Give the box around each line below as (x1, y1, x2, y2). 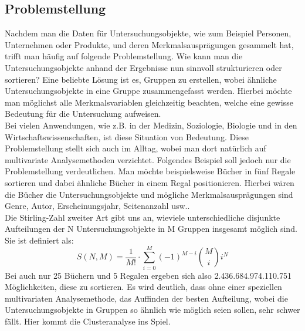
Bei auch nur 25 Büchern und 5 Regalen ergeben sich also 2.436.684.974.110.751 (5, 269, 292, 281)
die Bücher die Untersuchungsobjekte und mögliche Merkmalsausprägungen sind (5, 188, 293, 200)
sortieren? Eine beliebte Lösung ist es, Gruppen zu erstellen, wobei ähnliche (5, 73, 277, 85)
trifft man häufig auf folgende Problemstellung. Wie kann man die (5, 50, 243, 62)
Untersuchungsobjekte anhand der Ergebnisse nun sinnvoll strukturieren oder (5, 61, 282, 73)
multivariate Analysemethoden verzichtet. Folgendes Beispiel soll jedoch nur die (5, 153, 291, 165)
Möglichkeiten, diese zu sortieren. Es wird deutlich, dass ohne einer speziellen (5, 281, 282, 293)
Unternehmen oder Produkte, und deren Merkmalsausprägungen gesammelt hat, (5, 38, 294, 50)
